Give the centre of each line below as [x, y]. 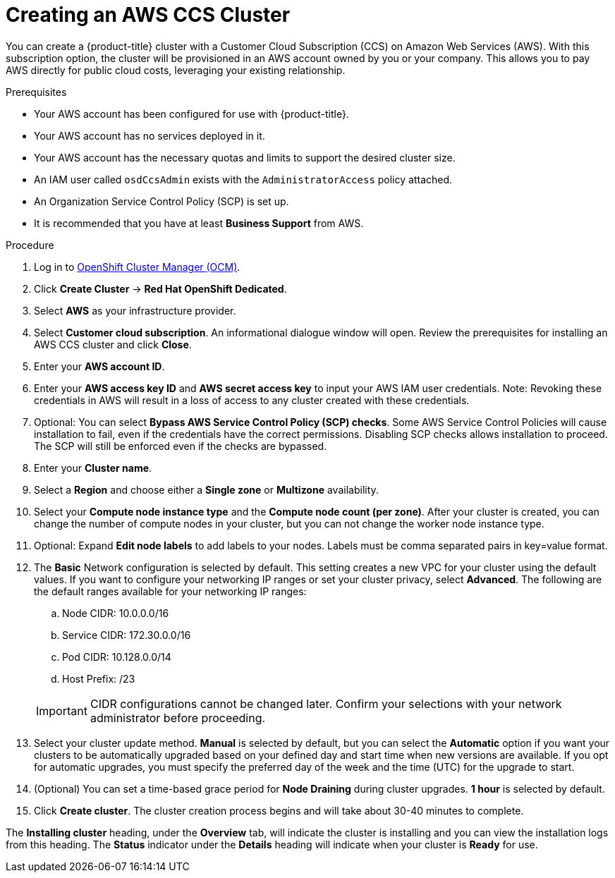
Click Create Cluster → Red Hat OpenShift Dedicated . [160, 288]
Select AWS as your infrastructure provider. [135, 310]
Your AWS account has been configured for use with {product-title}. [191, 114]
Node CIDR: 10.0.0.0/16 [116, 613]
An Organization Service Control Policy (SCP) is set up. [162, 201]
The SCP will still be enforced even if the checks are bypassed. [181, 446]
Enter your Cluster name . [93, 468]
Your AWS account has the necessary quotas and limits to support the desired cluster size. [245, 157]
